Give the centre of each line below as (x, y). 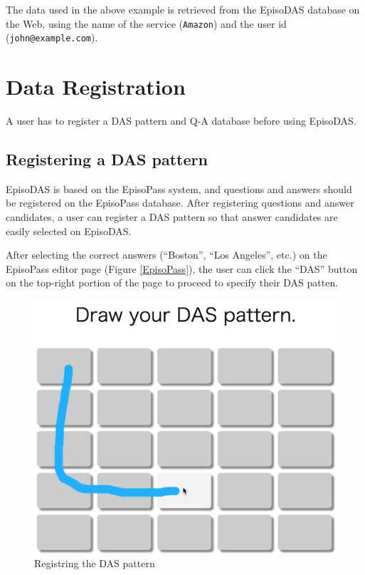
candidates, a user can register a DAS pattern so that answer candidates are (172, 217)
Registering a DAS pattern (107, 159)
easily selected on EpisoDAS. (69, 230)
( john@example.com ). (52, 37)
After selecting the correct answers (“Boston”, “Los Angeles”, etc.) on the (166, 255)
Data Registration (96, 87)
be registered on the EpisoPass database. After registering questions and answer (180, 203)
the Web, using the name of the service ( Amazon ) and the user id (146, 23)
